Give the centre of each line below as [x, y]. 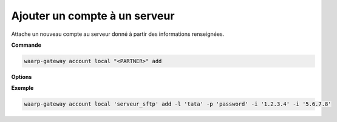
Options [22, 76]
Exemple [22, 88]
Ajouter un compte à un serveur [93, 16]
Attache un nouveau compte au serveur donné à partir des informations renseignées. [118, 34]
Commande [26, 45]
